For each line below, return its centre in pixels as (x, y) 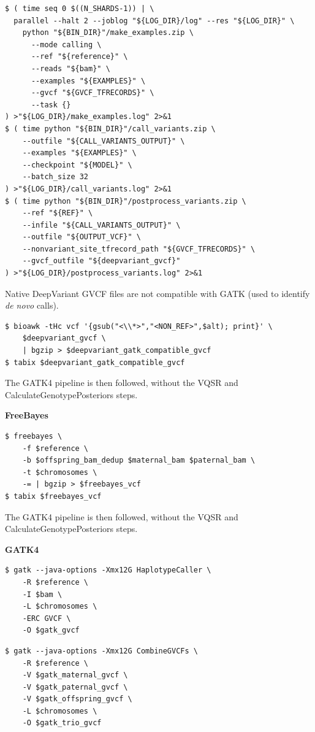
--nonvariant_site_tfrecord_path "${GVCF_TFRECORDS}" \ (139, 249)
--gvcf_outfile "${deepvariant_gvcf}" (101, 261)
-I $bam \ (42, 594)
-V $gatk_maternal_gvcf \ (75, 675)
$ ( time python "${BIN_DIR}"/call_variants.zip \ (110, 129)
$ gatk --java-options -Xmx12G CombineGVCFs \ (101, 651)
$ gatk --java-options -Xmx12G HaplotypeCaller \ (108, 570)
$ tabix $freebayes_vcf (53, 496)
